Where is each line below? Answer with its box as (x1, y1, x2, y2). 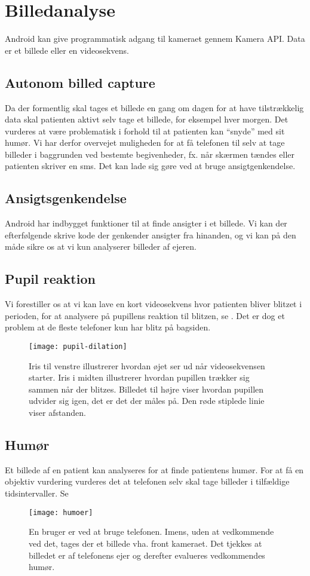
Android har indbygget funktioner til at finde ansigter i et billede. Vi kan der (5, 217, 287, 229)
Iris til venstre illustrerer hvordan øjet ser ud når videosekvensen (29, 359, 265, 372)
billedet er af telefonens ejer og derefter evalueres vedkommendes (29, 549, 265, 561)
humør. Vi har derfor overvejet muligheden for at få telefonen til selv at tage (5, 136, 285, 149)
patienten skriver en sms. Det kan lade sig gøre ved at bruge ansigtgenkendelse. (5, 160, 296, 172)
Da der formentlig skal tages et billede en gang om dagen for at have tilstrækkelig (5, 101, 304, 114)
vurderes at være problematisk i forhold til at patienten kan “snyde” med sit (5, 124, 285, 137)
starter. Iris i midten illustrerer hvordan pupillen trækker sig (29, 371, 250, 384)
